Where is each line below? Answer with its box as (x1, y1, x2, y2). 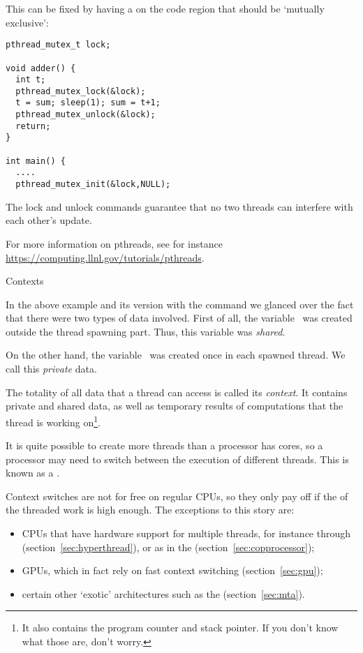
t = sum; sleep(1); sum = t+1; (15, 98, 161, 108)
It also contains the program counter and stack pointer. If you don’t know (22, 620, 339, 635)
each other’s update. (6, 213, 92, 227)
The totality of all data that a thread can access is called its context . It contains (6, 384, 348, 399)
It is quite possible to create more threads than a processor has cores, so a (6, 438, 323, 453)
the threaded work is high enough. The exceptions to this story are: (6, 502, 295, 517)
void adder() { (6, 63, 76, 73)
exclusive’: (6, 15, 49, 29)
